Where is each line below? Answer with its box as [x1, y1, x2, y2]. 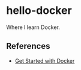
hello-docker [6, 4, 72, 17]
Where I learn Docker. [6, 24, 60, 31]
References [6, 41, 50, 51]
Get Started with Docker [14, 57, 75, 64]
